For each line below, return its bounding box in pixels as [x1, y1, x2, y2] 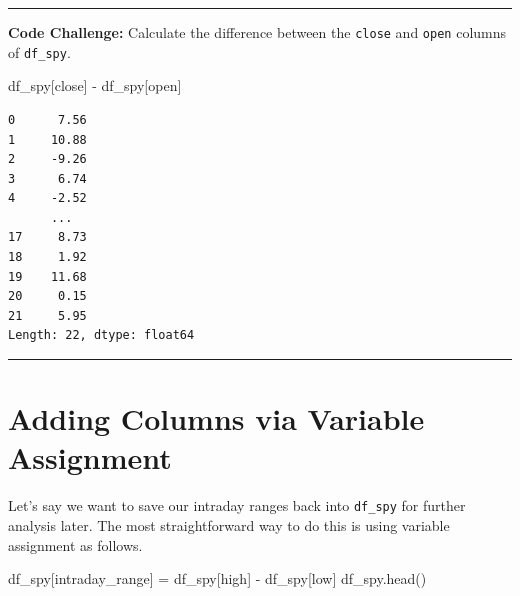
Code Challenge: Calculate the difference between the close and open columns [8, 22, 507, 42]
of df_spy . [8, 41, 71, 62]
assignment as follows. [8, 534, 143, 555]
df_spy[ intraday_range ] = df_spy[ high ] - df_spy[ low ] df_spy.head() [8, 568, 427, 589]
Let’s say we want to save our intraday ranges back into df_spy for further [8, 495, 466, 516]
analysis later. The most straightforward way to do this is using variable [8, 515, 450, 535]
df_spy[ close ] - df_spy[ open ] [8, 75, 182, 96]
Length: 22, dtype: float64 [8, 328, 195, 343]
